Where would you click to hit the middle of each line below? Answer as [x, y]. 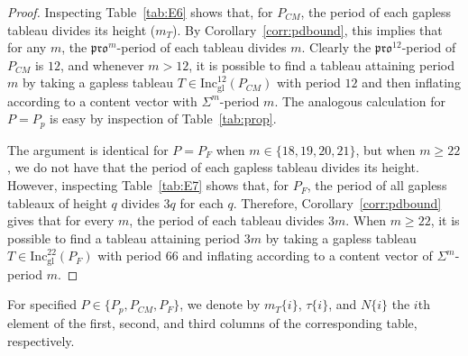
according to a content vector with [102, 100]
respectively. [41, 340]
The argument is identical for [88, 149]
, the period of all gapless [377, 185]
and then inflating [411, 82]
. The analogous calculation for [360, 100]
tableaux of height [57, 202]
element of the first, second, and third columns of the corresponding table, [212, 322]
